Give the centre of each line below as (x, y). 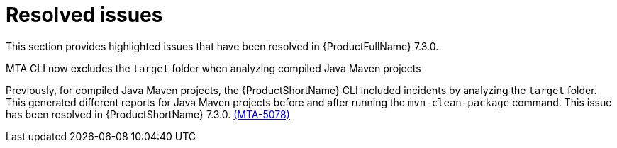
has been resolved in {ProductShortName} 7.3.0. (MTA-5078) (148, 114)
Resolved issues (84, 15)
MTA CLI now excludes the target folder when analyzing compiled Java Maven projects (213, 68)
